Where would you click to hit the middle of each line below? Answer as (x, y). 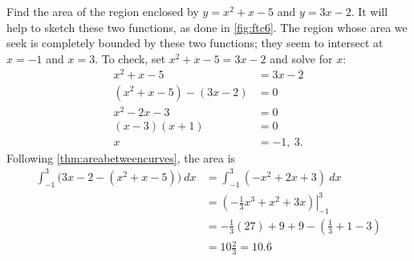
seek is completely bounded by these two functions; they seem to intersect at (195, 43)
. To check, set (130, 58)
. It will (369, 11)
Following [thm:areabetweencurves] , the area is (121, 157)
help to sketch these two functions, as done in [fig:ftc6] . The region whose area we (207, 27)
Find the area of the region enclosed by (103, 11)
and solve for (301, 58)
